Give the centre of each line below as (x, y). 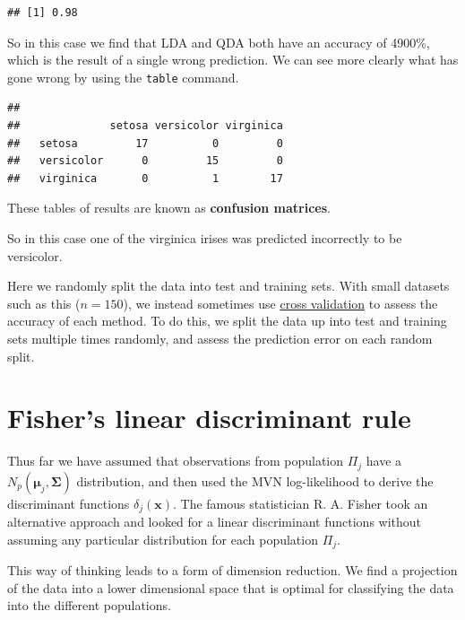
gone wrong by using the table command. (123, 77)
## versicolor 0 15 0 (145, 161)
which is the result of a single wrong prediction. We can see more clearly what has (233, 60)
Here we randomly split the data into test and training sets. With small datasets (228, 286)
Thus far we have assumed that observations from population (176, 461)
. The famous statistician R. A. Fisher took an (301, 503)
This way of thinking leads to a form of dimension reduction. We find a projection (232, 570)
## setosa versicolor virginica (145, 126)
